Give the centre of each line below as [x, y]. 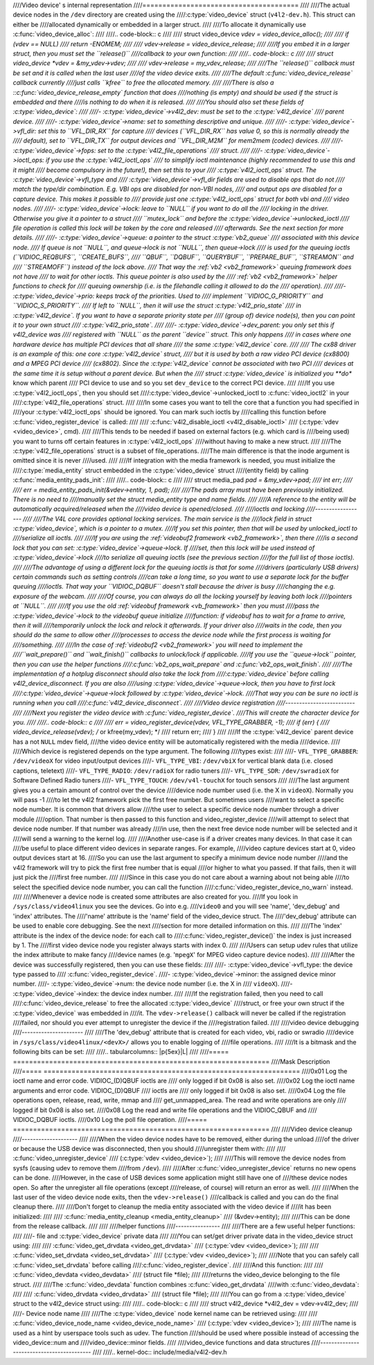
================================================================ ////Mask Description [171, 1061]
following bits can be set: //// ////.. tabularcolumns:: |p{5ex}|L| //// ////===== [121, 1052]
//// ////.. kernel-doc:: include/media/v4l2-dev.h [160, 1352]
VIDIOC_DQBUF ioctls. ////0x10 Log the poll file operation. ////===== [110, 1119]
